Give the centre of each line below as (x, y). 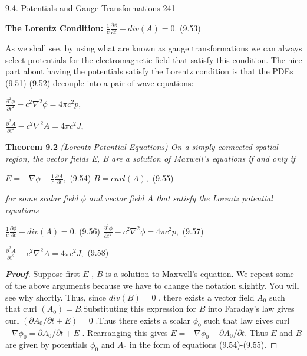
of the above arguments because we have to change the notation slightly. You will (152, 285)
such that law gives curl (247, 320)
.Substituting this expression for (138, 308)
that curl (21, 308)
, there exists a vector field (207, 297)
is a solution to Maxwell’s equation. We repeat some (200, 274)
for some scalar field (42, 198)
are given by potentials (47, 344)
